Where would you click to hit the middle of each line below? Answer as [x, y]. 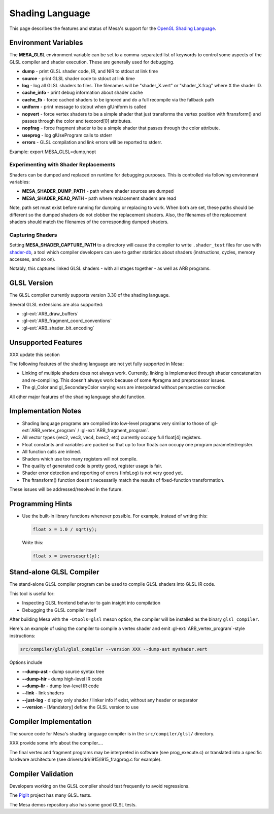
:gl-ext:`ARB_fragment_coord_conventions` [67, 321]
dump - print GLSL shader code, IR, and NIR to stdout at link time [90, 72]
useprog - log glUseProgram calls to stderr [67, 135]
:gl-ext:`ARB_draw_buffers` [50, 314]
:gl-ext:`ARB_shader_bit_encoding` [58, 328]
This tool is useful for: [32, 593]
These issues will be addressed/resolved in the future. [66, 489]
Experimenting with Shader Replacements [62, 165]
